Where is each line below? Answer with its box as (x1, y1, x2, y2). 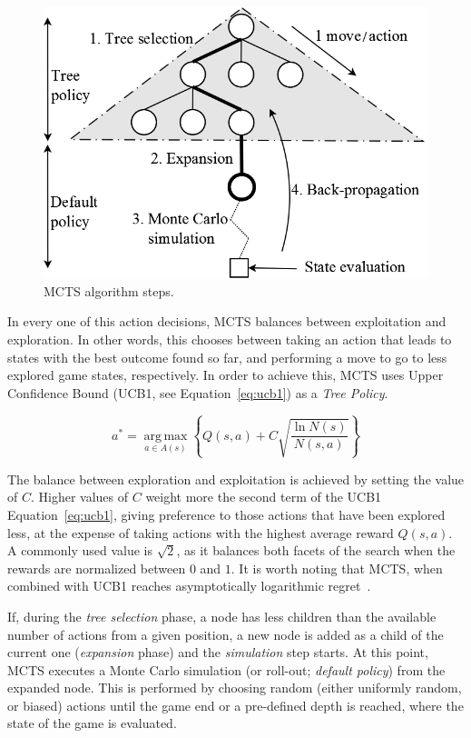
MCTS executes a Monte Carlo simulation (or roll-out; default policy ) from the (7, 660, 446, 679)
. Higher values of (30, 487, 129, 506)
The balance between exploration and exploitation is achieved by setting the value (7, 469, 465, 488)
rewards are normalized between (7, 558, 186, 577)
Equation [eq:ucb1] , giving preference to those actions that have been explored (7, 504, 446, 524)
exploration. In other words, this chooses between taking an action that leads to (7, 330, 452, 349)
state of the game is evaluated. (7, 713, 177, 733)
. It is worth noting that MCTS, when (231, 558, 443, 577)
